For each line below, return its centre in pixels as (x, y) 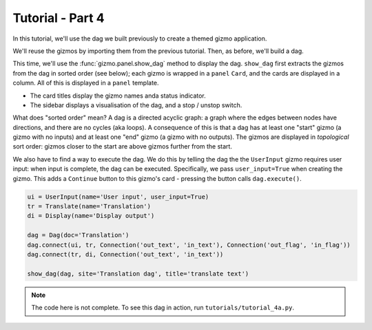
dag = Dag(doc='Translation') (78, 235)
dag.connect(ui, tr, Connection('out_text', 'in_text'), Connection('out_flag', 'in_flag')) (189, 245)
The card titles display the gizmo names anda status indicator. (118, 96)
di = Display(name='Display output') (91, 216)
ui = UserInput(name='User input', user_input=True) (118, 197)
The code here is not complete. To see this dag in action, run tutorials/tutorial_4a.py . (163, 308)
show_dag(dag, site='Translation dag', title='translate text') (138, 274)
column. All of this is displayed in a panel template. (86, 83)
